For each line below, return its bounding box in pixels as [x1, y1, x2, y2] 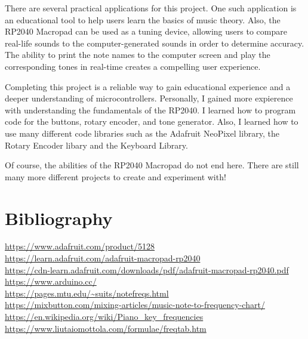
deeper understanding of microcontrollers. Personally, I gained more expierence [5, 92, 293, 104]
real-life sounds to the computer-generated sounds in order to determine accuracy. [5, 36, 304, 49]
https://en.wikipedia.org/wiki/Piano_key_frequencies [5, 310, 204, 322]
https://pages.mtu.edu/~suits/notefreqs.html [5, 286, 169, 299]
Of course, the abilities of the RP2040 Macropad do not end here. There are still [5, 159, 299, 171]
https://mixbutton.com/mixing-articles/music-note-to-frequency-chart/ [5, 298, 265, 311]
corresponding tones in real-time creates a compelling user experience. [5, 60, 261, 72]
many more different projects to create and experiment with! [5, 170, 226, 183]
